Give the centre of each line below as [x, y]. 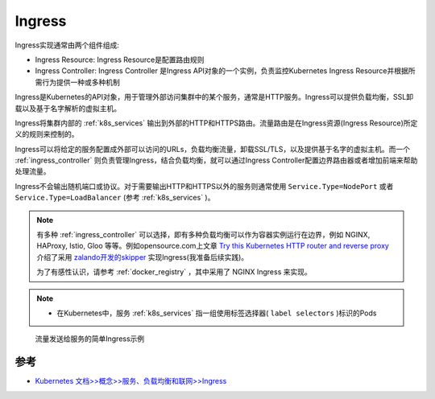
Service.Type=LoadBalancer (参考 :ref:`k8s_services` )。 [115, 198]
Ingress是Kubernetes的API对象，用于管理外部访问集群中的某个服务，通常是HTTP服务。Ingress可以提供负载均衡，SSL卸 [214, 97]
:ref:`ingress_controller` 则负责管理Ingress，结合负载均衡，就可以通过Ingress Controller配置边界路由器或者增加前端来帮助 [216, 160]
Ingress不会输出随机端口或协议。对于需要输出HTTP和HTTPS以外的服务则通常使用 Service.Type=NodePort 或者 [204, 186]
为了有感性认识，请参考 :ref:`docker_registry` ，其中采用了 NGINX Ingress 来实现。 [174, 272]
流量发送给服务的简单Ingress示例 [90, 339]
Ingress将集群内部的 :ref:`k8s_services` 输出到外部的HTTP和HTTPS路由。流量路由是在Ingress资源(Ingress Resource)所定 [216, 123]
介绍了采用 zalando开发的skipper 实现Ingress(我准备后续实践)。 [143, 257]
